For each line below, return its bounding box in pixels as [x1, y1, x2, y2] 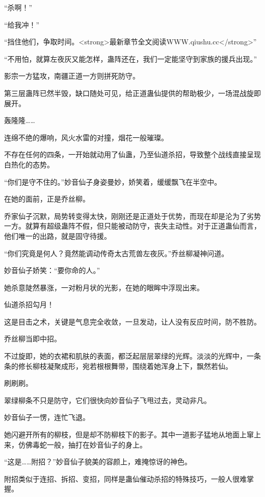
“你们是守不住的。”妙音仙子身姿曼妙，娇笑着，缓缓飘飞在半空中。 [4, 176, 222, 187]
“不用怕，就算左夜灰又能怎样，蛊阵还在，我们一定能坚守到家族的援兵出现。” [4, 53, 257, 64]
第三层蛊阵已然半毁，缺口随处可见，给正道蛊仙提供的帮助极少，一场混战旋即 [4, 87, 261, 98]
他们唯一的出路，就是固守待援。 [4, 230, 111, 241]
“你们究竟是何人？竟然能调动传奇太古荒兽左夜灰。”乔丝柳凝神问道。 [4, 247, 229, 258]
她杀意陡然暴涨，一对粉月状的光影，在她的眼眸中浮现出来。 [4, 282, 204, 292]
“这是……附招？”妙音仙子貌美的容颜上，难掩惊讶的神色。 [4, 456, 192, 467]
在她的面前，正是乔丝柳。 [4, 193, 90, 204]
